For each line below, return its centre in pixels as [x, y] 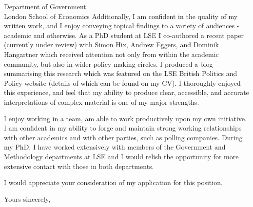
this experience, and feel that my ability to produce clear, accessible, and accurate [126, 92]
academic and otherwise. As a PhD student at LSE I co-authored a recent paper [124, 35]
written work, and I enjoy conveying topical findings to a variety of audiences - [122, 26]
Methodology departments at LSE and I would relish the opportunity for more [121, 156]
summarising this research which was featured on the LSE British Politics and [121, 73]
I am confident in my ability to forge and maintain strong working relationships [123, 128]
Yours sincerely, [27, 198]
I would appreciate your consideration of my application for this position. [113, 182]
